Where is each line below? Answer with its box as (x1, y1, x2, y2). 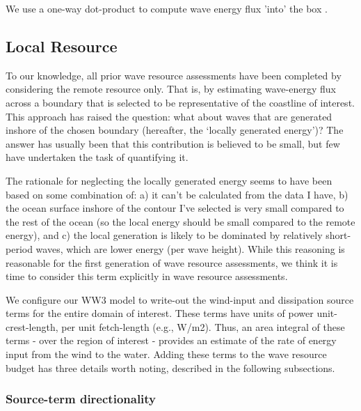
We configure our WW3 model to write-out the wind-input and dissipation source (6, 292, 354, 307)
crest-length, (6, 319, 58, 334)
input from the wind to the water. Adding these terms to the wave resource (6, 347, 327, 362)
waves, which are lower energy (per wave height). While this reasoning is (35, 241, 345, 256)
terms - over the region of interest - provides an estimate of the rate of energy (6, 333, 337, 348)
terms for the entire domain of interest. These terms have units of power (6, 306, 314, 320)
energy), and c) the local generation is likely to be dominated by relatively (6, 228, 323, 242)
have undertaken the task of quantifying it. (6, 150, 188, 164)
